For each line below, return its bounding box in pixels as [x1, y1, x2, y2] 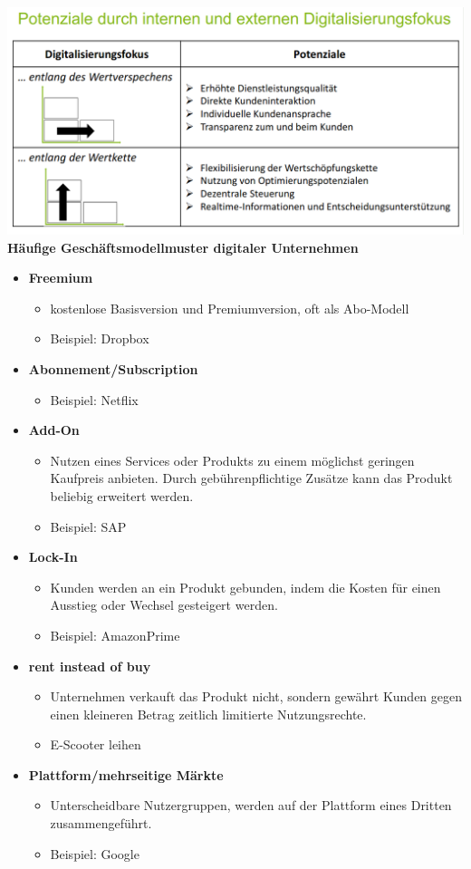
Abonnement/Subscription [28, 359, 198, 378]
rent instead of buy [28, 656, 151, 675]
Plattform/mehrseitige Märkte [28, 765, 224, 784]
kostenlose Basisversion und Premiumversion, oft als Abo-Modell [50, 298, 409, 317]
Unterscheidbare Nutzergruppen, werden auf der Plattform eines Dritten [50, 796, 452, 815]
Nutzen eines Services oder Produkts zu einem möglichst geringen [50, 450, 415, 469]
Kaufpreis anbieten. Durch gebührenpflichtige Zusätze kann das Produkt [50, 468, 453, 488]
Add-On [28, 420, 80, 439]
